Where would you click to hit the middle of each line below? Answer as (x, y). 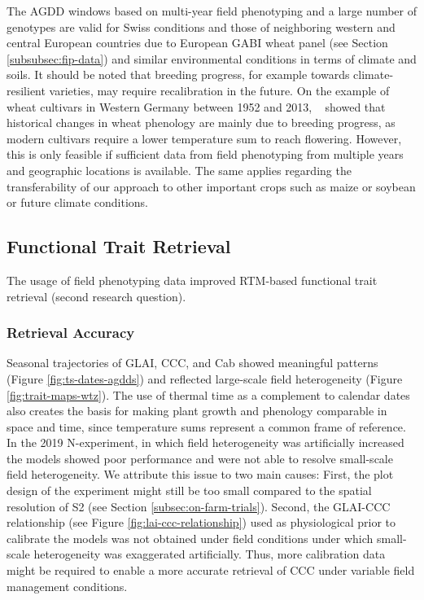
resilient (26, 90)
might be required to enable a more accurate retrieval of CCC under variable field (211, 570)
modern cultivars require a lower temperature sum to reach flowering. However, (204, 138)
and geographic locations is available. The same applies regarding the (179, 170)
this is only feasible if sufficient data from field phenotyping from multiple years (205, 154)
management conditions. (67, 586)
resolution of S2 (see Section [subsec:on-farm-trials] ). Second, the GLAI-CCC (199, 506)
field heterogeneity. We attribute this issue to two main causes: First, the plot (200, 474)
